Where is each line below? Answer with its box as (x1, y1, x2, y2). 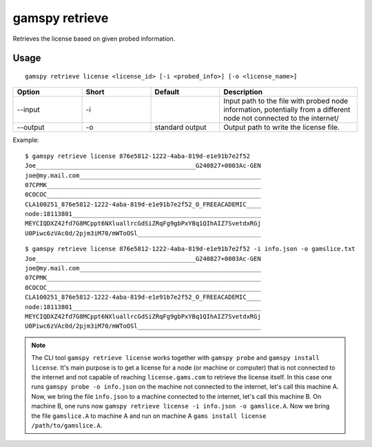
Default (154, 87, 180, 97)
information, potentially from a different (223, 105, 351, 115)
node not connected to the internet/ (223, 114, 339, 123)
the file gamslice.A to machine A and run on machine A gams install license (31, 411, 267, 420)
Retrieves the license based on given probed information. (12, 34, 176, 43)
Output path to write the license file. (223, 123, 340, 132)
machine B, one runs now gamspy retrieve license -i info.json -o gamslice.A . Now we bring (31, 402, 330, 410)
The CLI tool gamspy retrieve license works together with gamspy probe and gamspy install (31, 354, 320, 362)
